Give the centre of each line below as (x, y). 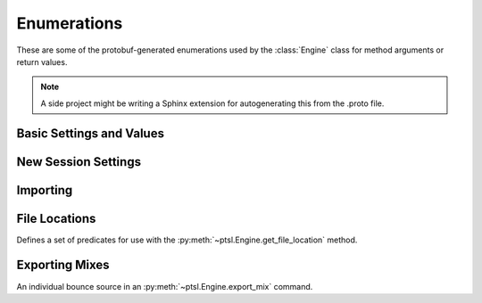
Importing (45, 190)
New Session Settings (79, 162)
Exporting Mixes (63, 265)
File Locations (56, 218)
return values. (42, 61)
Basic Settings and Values (91, 133)
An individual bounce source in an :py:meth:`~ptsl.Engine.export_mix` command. (165, 286)
